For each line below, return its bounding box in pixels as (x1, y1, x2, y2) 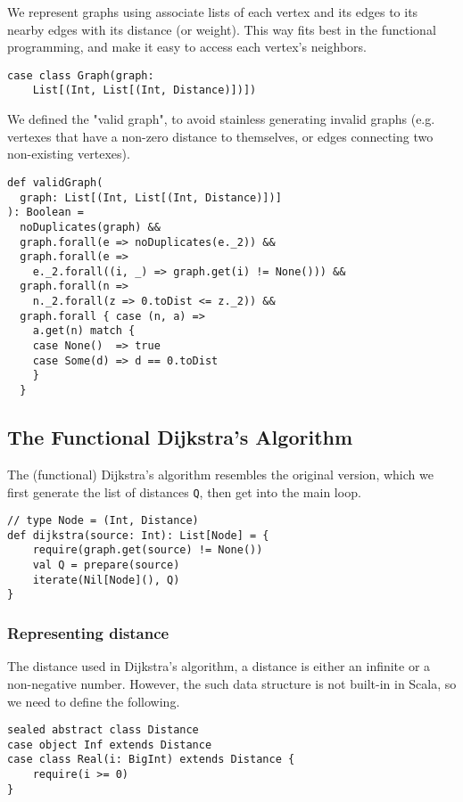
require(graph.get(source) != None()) (32, 544, 263, 557)
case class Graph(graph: (7, 69, 154, 82)
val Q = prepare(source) (32, 559, 180, 572)
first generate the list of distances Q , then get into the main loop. (7, 482, 361, 501)
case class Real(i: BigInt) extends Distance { (7, 753, 295, 766)
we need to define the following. (7, 692, 180, 710)
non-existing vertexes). (7, 144, 130, 163)
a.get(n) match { (32, 324, 136, 338)
